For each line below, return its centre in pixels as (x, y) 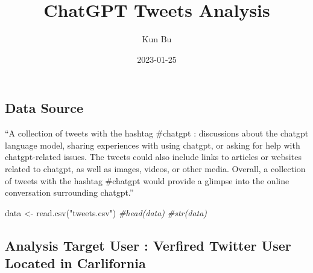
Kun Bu (157, 39)
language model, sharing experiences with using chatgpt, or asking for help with (153, 145)
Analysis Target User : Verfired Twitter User (148, 245)
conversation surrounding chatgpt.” (69, 192)
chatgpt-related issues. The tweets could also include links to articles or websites (153, 157)
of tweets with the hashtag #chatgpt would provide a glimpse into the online (147, 180)
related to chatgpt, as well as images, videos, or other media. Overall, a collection (155, 168)
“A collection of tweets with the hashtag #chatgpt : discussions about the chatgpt (157, 133)
